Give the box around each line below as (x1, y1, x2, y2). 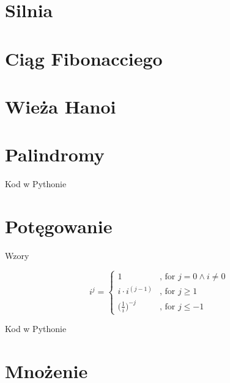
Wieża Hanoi (5, 93, 116, 118)
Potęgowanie (5, 214, 113, 239)
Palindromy (5, 142, 105, 167)
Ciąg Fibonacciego (5, 45, 163, 71)
